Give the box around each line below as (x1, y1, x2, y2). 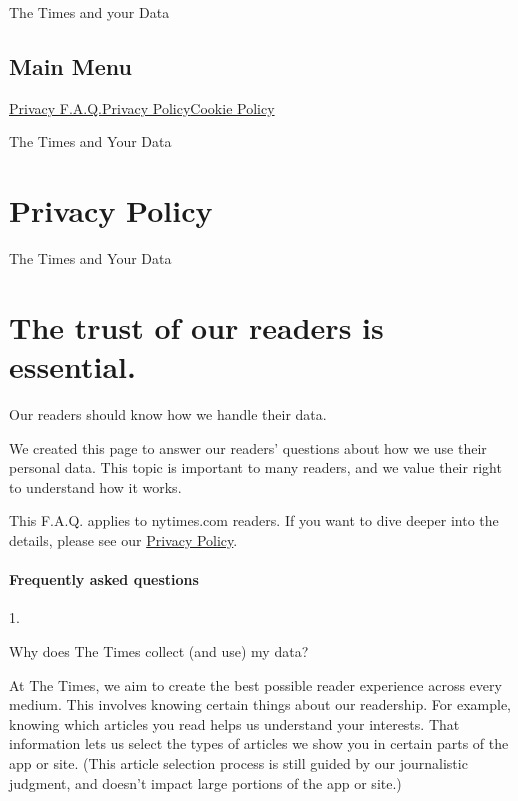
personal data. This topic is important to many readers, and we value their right (9, 457, 502, 478)
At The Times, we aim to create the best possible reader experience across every (9, 674, 502, 695)
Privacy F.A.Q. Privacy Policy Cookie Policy (9, 97, 275, 118)
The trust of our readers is (9, 306, 384, 347)
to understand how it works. (9, 476, 182, 497)
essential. (9, 346, 136, 387)
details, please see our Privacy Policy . (9, 529, 238, 550)
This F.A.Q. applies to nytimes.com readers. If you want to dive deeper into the (9, 510, 499, 531)
